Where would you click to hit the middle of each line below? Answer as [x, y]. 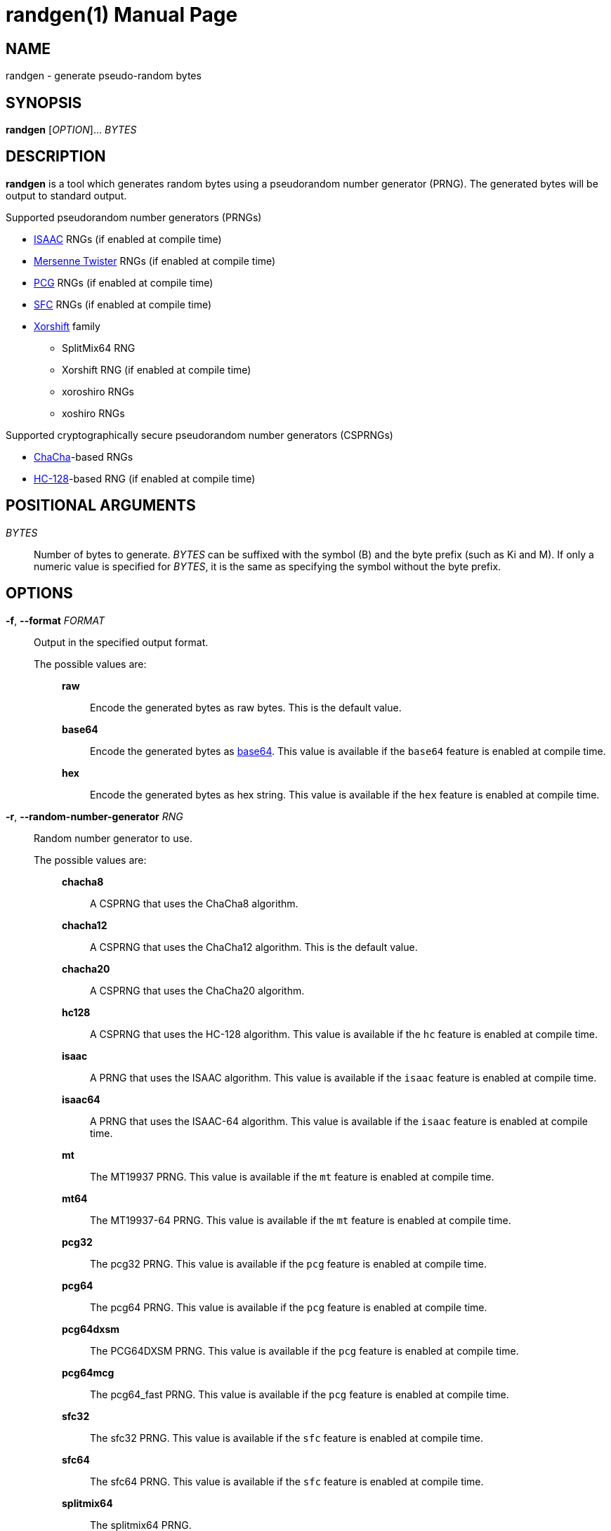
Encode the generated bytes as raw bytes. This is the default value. [246, 707]
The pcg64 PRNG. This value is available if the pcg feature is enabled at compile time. [289, 1307]
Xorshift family [67, 326]
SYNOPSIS [44, 103]
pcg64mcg [88, 1372]
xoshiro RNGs [93, 413]
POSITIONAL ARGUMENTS [101, 506]
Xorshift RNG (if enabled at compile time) [157, 369]
